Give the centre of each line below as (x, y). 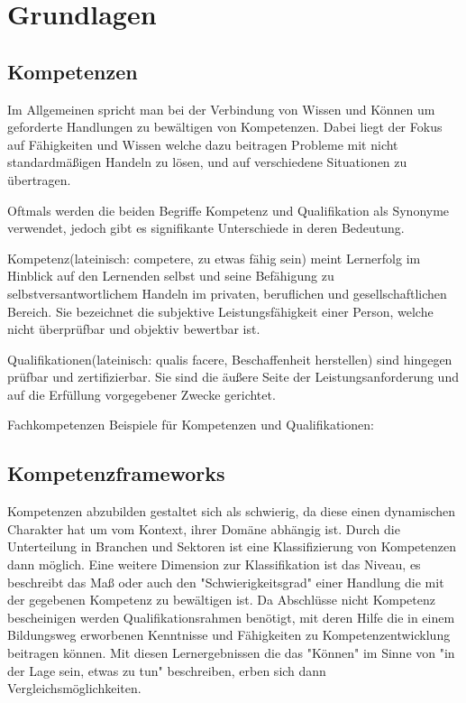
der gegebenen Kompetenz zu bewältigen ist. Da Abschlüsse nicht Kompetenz (221, 600)
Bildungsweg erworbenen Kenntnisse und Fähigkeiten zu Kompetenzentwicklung (229, 635)
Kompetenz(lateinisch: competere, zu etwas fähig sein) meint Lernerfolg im (214, 258)
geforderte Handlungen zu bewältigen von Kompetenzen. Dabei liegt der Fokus (225, 127)
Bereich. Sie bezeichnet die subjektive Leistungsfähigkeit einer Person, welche (220, 311)
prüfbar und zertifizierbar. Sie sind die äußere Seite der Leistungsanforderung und (233, 377)
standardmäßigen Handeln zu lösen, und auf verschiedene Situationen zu (207, 162)
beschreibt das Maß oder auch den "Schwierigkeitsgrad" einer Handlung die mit (226, 582)
